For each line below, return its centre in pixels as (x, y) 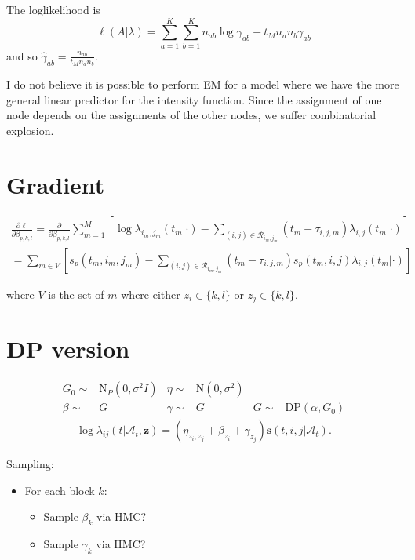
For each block (60, 490)
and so (22, 55)
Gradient (56, 184)
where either (151, 294)
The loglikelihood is (53, 9)
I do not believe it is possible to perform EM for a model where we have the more (203, 84)
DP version (68, 349)
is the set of (76, 294)
